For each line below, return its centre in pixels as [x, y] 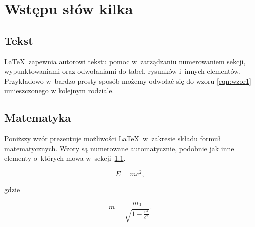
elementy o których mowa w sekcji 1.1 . [65, 158]
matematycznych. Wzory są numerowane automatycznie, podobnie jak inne [119, 148]
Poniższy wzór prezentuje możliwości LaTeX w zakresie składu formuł [112, 139]
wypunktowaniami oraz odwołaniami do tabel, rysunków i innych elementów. [123, 71]
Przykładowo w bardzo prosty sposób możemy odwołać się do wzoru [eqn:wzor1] [128, 80]
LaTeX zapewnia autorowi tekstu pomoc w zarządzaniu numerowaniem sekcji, [125, 61]
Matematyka [37, 118]
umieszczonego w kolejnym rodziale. [59, 90]
